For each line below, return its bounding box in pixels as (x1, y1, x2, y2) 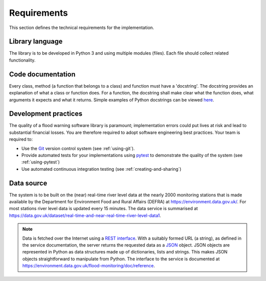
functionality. (9, 57, 36, 63)
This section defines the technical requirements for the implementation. (9, 25, 155, 31)
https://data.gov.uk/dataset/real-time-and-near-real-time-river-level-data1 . (9, 212, 161, 219)
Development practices (9, 110, 83, 118)
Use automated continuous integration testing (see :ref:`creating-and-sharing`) (21, 166, 182, 172)
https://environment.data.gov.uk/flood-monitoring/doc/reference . (22, 263, 155, 269)
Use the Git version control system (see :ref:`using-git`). (21, 145, 135, 151)
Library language (9, 37, 63, 46)
